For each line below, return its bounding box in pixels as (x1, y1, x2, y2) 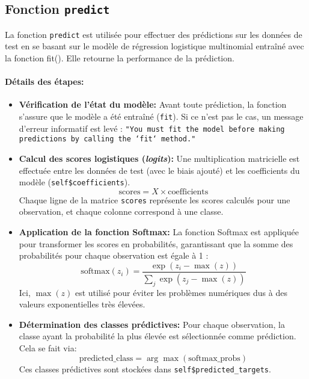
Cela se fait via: (19, 341, 77, 354)
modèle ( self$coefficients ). (19, 176, 130, 188)
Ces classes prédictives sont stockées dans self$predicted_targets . (19, 362, 271, 375)
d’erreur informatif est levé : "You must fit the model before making (19, 122, 285, 134)
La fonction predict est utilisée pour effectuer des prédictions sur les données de (5, 28, 302, 40)
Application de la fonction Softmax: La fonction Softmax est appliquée (19, 226, 299, 238)
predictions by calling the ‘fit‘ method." (19, 135, 196, 144)
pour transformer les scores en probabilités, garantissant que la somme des (19, 237, 293, 250)
